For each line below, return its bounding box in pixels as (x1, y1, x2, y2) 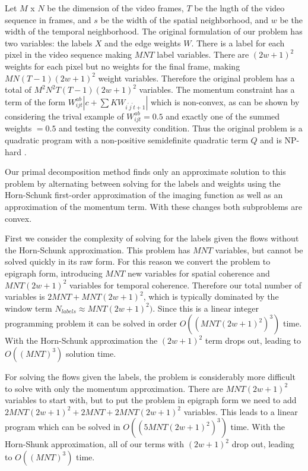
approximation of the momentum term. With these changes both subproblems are (5, 200, 302, 213)
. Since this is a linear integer (153, 302, 259, 314)
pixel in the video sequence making (5, 48, 132, 61)
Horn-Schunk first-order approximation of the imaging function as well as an (5, 189, 283, 201)
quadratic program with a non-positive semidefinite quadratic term (5, 134, 248, 146)
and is (260, 134, 282, 146)
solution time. (66, 347, 116, 359)
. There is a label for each (191, 36, 285, 49)
